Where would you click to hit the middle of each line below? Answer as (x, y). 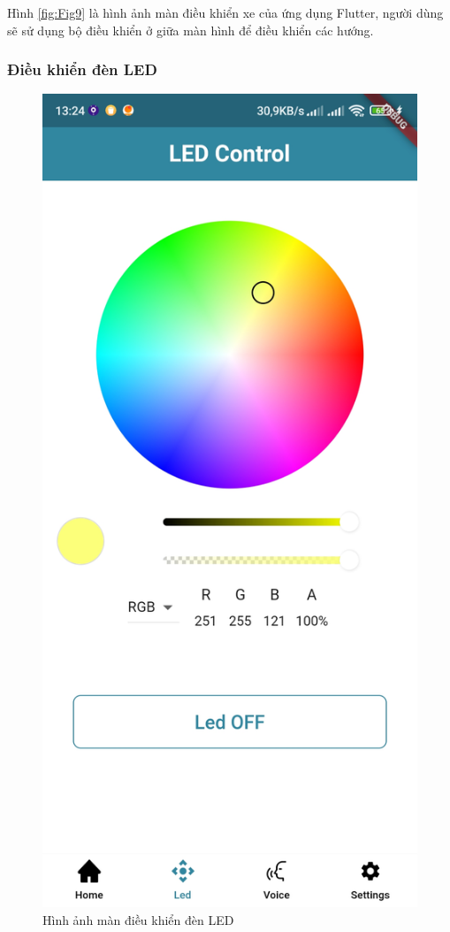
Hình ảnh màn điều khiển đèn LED (138, 919)
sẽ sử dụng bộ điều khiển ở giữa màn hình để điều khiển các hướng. (191, 30)
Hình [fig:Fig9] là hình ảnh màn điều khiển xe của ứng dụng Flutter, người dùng (225, 12)
